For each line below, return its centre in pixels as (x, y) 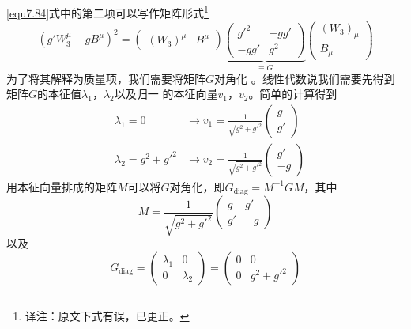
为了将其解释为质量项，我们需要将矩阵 (106, 78)
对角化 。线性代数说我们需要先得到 (305, 78)
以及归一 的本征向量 (166, 94)
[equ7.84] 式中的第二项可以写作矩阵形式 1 (107, 11)
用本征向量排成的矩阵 (62, 186)
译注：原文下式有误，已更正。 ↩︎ (107, 316)
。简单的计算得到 (293, 94)
